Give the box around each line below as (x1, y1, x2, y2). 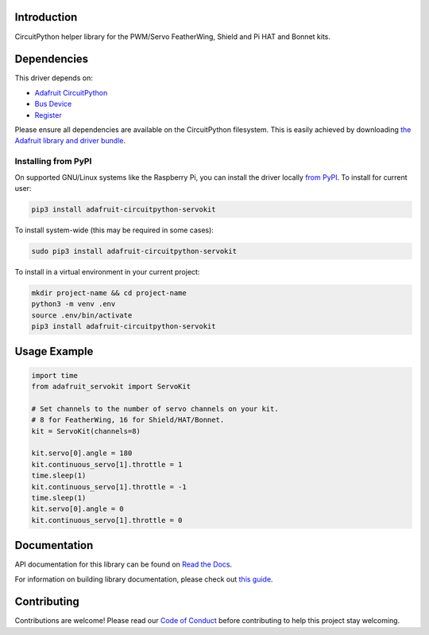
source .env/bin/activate (31, 310, 133, 320)
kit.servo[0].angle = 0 (31, 504, 125, 513)
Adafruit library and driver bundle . (14, 136, 126, 146)
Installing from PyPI (14, 156, 92, 167)
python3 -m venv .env (31, 299, 116, 309)
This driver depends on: (14, 73, 93, 83)
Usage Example (14, 345, 94, 358)
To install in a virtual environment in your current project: (14, 267, 200, 276)
